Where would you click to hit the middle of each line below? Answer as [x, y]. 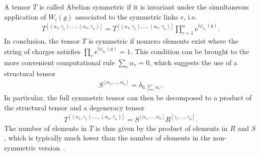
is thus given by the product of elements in [162, 128]
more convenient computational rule [60, 62]
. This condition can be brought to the [190, 51]
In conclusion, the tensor [42, 41]
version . [52, 147]
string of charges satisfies [42, 51]
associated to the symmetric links [127, 16]
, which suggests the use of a [193, 62]
